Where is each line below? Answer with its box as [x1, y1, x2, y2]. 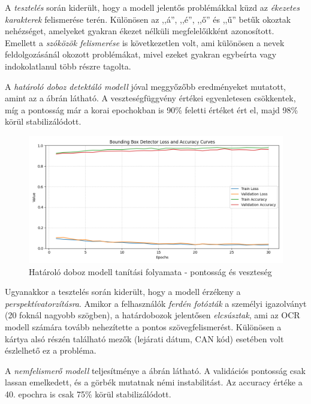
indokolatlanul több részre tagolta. [5, 59, 131, 72]
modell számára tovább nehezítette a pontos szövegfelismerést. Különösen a [5, 320, 282, 333]
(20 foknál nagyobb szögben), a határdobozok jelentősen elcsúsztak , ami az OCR [5, 309, 300, 321]
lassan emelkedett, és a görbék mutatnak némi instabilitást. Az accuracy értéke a [5, 376, 303, 388]
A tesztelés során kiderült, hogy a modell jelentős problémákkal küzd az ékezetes [5, 1, 300, 13]
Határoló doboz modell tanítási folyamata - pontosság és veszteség [29, 265, 272, 278]
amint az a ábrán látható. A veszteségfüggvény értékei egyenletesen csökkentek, [5, 92, 296, 104]
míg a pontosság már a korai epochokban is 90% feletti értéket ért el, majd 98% [5, 103, 298, 116]
